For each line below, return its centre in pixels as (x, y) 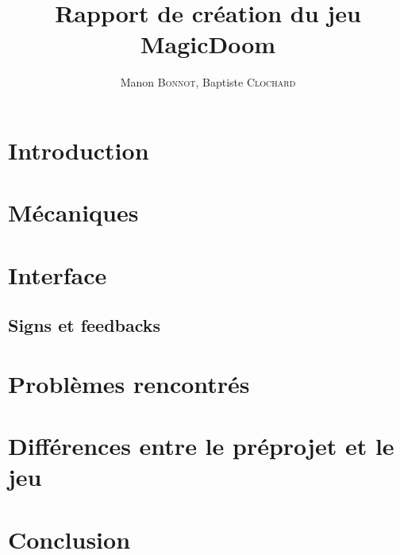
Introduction (79, 150)
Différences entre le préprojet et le (201, 446)
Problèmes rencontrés (129, 383)
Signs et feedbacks (85, 325)
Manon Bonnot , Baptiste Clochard (208, 82)
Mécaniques (73, 212)
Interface (58, 274)
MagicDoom (208, 44)
